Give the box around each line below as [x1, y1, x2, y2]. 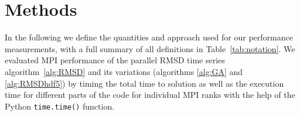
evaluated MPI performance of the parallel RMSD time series [5, 54, 225, 66]
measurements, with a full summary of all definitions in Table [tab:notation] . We [5, 42, 295, 54]
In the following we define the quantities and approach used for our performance [5, 31, 293, 43]
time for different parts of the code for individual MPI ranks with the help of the [5, 88, 295, 101]
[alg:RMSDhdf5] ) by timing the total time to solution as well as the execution [5, 77, 284, 89]
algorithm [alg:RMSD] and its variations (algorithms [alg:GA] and [5, 65, 243, 77]
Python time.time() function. [5, 100, 115, 112]
